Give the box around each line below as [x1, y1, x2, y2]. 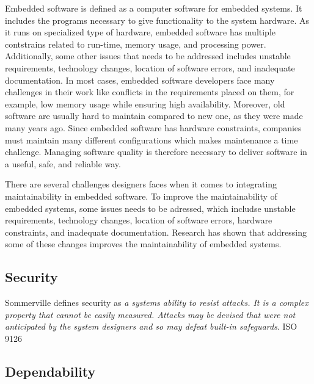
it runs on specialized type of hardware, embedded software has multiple [5, 26, 276, 38]
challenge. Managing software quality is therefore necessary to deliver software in [5, 145, 307, 158]
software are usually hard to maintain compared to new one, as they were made [5, 109, 303, 122]
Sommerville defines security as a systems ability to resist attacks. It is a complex [5, 296, 309, 309]
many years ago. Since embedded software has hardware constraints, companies [5, 121, 302, 134]
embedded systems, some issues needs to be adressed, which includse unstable [5, 201, 296, 214]
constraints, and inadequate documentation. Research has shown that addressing [5, 225, 307, 238]
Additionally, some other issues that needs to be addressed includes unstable [5, 49, 291, 62]
